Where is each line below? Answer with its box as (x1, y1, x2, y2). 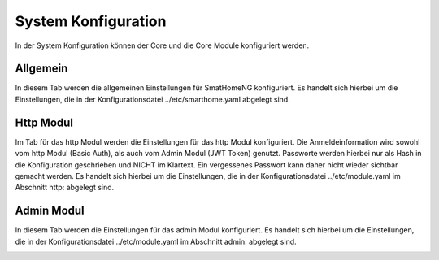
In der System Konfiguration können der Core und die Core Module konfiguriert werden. (15, 41, 310, 50)
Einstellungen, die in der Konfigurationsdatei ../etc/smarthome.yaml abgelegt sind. (15, 94, 290, 104)
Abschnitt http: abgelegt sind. (15, 183, 115, 193)
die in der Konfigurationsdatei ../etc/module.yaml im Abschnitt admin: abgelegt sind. (15, 236, 297, 246)
